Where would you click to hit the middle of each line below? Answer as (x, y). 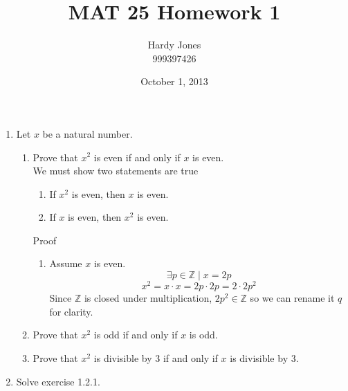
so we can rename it (292, 298)
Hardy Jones (174, 45)
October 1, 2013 (174, 81)
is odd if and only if (136, 335)
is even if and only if (137, 157)
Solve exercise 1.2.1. (58, 381)
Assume (66, 263)
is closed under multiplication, (148, 298)
